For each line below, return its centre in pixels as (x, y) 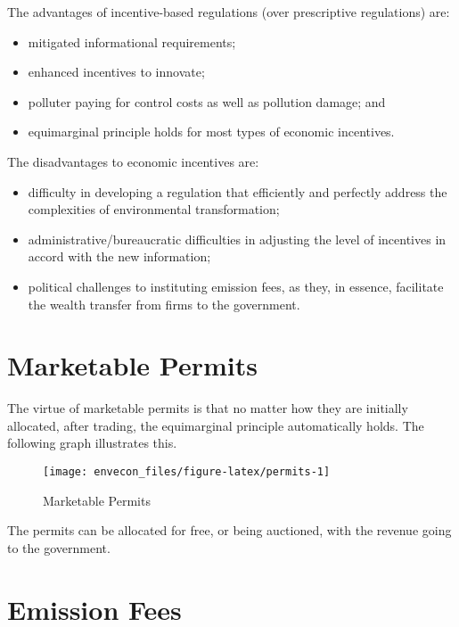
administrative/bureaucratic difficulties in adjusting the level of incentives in (237, 239)
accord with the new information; (119, 256)
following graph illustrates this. (92, 443)
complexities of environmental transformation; (154, 209)
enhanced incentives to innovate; (116, 72)
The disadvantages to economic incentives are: (133, 161)
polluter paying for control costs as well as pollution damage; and (207, 101)
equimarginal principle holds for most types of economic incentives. (211, 132)
